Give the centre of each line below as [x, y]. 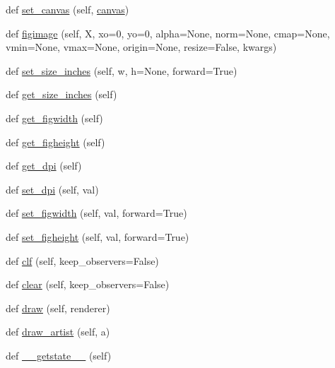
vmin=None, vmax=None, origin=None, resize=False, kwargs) [141, 47]
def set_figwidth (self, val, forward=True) [96, 213]
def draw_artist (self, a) [58, 332]
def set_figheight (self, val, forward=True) [98, 236]
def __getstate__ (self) [59, 355]
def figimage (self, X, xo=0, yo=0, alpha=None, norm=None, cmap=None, [168, 33]
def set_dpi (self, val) [52, 189]
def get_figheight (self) [55, 142]
